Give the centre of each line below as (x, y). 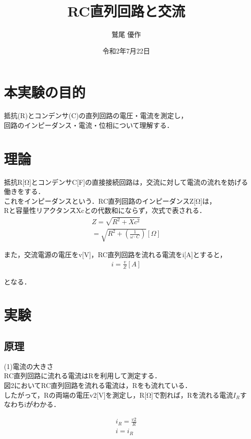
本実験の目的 (45, 92)
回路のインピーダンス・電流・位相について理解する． (89, 125)
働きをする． (24, 191)
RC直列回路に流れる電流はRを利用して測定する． (83, 376)
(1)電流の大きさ (29, 366)
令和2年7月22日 (126, 50)
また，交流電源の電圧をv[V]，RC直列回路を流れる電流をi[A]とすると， (115, 255)
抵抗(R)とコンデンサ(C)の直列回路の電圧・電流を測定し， (96, 115)
